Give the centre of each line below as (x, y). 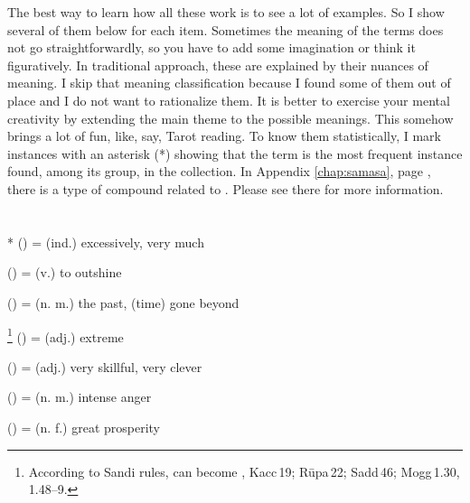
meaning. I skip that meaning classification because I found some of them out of (229, 83)
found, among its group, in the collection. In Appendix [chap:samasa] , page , (219, 171)
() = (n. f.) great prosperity (84, 427)
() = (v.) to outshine (65, 272)
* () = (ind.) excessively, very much (106, 242)
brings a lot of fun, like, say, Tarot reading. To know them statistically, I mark (224, 136)
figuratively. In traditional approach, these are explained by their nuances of (218, 65)
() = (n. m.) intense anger (80, 397)
